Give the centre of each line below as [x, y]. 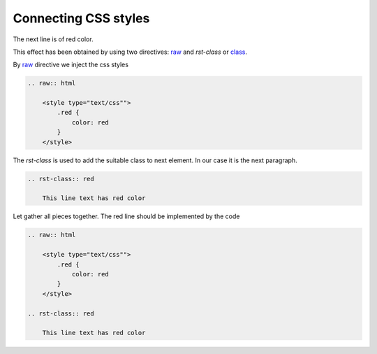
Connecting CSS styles [81, 18]
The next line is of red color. [53, 39]
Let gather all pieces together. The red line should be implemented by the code [126, 216]
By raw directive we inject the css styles [71, 65]
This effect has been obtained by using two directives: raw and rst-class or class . [130, 52]
